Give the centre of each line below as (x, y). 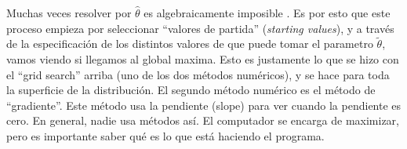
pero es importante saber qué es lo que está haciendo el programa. (165, 135)
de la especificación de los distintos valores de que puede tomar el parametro (190, 44)
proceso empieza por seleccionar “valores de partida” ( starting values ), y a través (200, 28)
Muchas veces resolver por (69, 13)
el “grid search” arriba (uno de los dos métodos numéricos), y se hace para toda (198, 74)
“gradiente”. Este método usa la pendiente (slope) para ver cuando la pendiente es (204, 105)
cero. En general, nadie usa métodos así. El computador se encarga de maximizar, (203, 120)
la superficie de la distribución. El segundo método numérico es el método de (191, 90)
